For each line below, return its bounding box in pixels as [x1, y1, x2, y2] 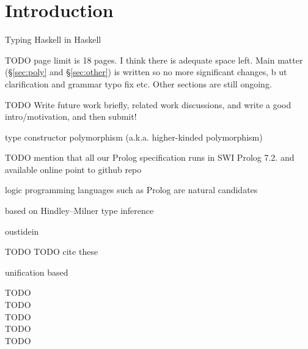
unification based [5, 265, 68, 278]
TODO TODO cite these [5, 245, 98, 258]
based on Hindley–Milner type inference [5, 204, 154, 217]
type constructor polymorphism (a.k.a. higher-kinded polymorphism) [5, 130, 263, 143]
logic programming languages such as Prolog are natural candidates [5, 183, 258, 196]
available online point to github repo [5, 163, 142, 175]
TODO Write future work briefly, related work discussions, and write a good [5, 98, 291, 111]
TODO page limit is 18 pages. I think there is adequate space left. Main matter [5, 53, 303, 66]
